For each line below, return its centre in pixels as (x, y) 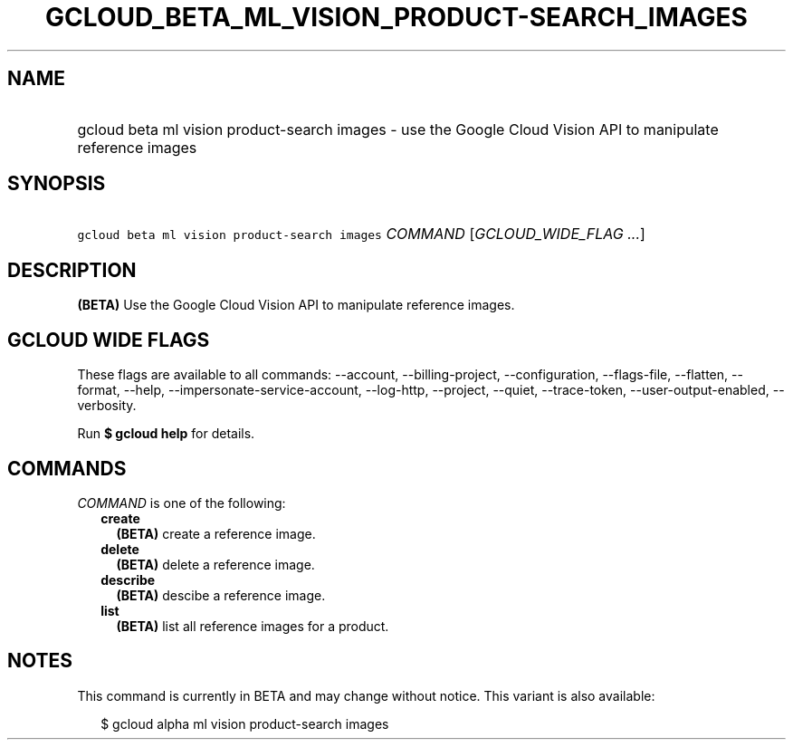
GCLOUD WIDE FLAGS (109, 340)
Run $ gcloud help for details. (166, 434)
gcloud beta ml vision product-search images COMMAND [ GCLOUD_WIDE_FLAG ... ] (361, 234)
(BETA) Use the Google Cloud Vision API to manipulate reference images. (296, 305)
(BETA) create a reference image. (216, 533)
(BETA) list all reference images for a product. (253, 626)
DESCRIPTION (72, 270)
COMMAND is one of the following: (182, 503)
